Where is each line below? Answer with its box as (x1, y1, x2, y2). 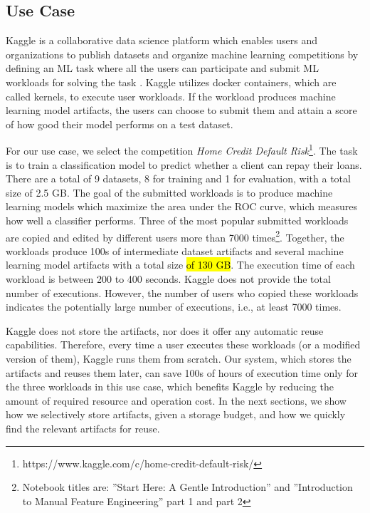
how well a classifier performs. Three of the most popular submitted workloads (6, 212, 349, 227)
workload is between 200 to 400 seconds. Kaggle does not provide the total (6, 271, 331, 286)
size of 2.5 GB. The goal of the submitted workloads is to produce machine (6, 185, 333, 199)
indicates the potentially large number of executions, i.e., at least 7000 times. (6, 299, 342, 314)
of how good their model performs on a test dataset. (6, 116, 233, 131)
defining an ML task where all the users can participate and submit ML (6, 61, 319, 76)
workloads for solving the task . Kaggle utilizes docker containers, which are (6, 74, 337, 89)
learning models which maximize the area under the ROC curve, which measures (6, 199, 358, 214)
